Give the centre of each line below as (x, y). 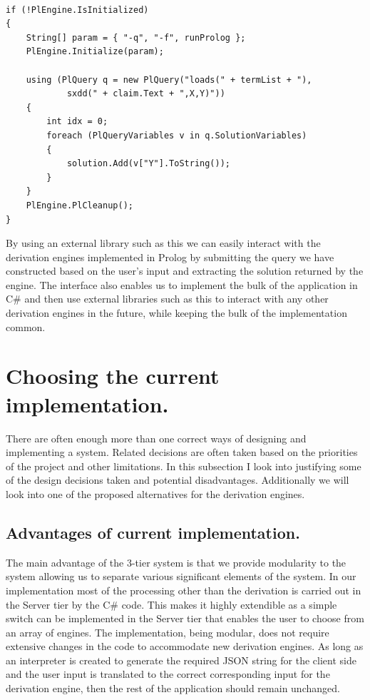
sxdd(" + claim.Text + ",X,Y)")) (146, 94)
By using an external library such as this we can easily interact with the (163, 243)
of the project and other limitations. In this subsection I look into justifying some (184, 466)
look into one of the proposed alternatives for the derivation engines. (155, 493)
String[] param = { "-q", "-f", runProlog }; (136, 37)
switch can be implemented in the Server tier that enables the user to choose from (185, 618)
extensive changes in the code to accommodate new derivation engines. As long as (185, 646)
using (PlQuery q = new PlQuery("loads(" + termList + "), (169, 80)
